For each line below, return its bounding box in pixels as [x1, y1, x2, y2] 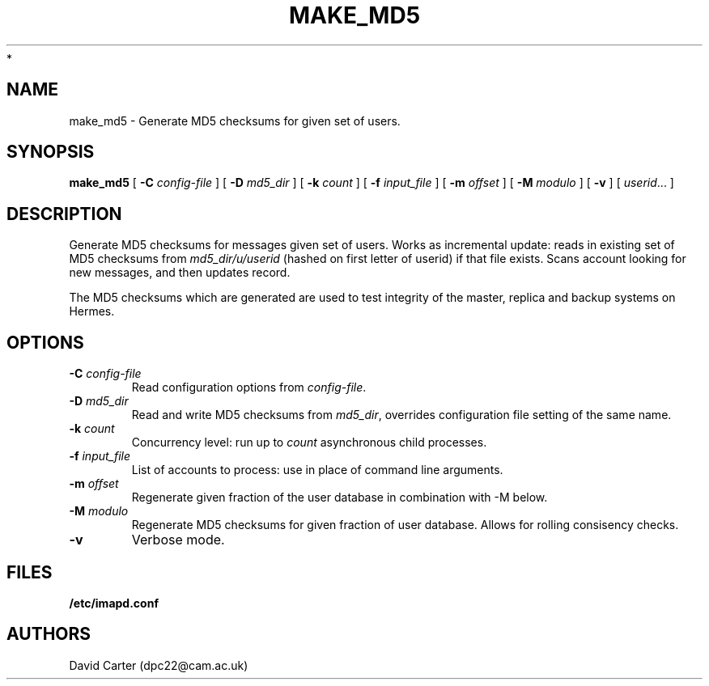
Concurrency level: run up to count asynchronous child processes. [131, 435, 487, 450]
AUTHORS [6, 624, 91, 645]
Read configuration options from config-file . [131, 380, 367, 395]
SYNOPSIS [6, 142, 95, 163]
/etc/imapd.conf [69, 595, 159, 610]
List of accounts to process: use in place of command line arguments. [131, 463, 503, 477]
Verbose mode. [131, 531, 225, 548]
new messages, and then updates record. [69, 265, 291, 280]
